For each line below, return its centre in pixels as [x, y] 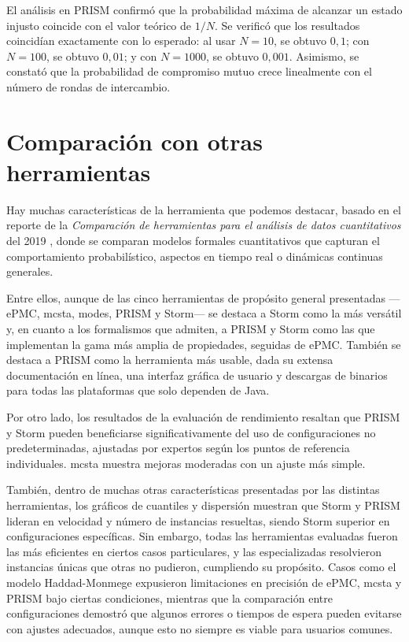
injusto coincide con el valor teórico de [99, 25]
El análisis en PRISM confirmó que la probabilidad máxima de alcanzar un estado [204, 9]
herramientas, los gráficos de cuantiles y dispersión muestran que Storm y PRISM [203, 505]
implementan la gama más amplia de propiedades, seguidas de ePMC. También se [204, 344]
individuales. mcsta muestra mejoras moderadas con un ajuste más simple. [186, 463]
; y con [140, 56]
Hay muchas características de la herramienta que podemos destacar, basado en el [204, 209]
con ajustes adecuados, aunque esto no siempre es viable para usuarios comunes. [200, 628]
